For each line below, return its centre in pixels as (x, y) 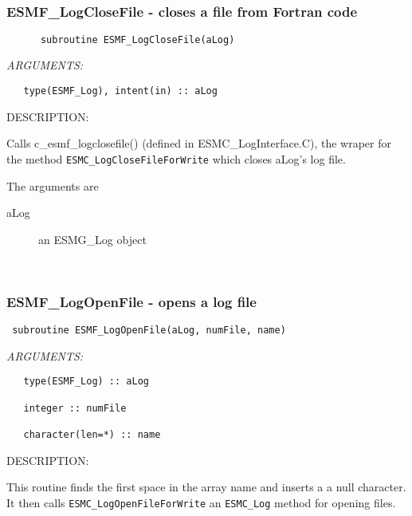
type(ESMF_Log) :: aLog (86, 382)
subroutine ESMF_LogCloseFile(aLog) (137, 39)
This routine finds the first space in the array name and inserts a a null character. (206, 487)
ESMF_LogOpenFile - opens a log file (131, 301)
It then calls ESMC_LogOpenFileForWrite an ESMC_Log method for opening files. (201, 502)
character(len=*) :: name (92, 435)
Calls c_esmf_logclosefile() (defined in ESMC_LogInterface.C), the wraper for (199, 143)
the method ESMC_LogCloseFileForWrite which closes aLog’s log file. (176, 158)
